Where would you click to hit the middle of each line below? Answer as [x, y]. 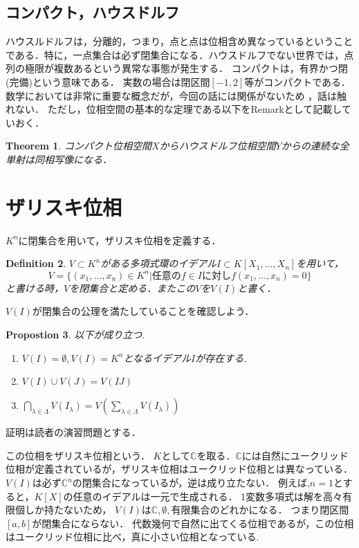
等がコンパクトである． [298, 81]
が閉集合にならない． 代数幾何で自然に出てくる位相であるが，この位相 [193, 523]
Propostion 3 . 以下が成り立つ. [75, 335]
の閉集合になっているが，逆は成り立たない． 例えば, [191, 483]
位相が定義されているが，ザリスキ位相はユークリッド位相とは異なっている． [179, 469]
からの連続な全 [315, 146]
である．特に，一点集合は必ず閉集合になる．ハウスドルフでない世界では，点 [180, 54]
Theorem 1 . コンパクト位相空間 [79, 146]
